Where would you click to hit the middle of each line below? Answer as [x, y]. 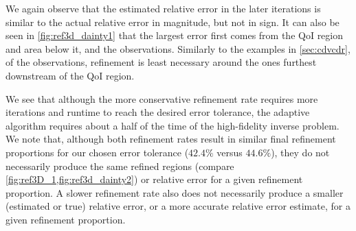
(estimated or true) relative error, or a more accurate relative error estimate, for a [178, 206]
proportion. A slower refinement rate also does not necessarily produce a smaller [175, 192]
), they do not [300, 152]
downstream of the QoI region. [70, 75]
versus [230, 152]
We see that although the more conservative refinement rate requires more [162, 98]
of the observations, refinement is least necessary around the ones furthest [161, 62]
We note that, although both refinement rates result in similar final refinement [171, 139]
